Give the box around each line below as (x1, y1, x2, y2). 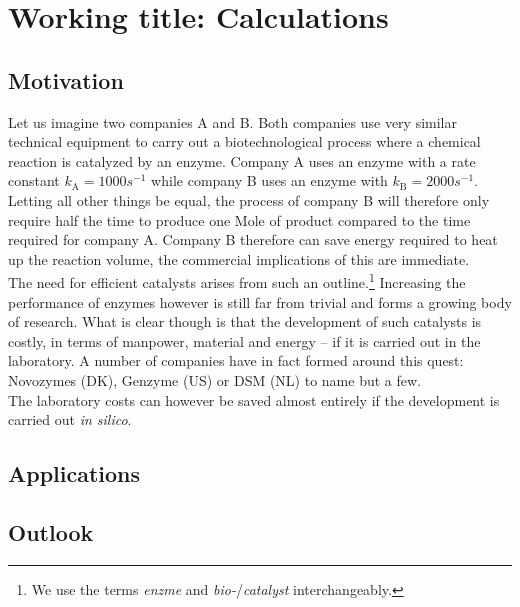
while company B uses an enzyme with (151, 170, 388, 191)
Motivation (8, 64, 124, 95)
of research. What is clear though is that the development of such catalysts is (8, 311, 482, 332)
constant (8, 170, 60, 191)
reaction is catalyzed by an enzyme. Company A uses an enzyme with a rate (8, 150, 476, 171)
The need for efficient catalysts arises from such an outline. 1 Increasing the (8, 269, 466, 292)
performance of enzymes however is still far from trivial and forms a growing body (8, 291, 512, 312)
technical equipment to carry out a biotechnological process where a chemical (8, 131, 481, 152)
